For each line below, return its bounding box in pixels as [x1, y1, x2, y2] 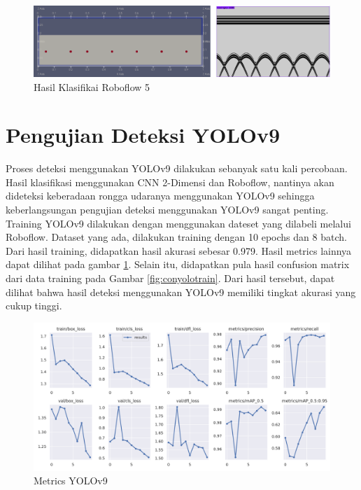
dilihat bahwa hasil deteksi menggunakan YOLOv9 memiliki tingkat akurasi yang [6, 284, 356, 299]
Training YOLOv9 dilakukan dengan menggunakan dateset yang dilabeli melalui [6, 216, 351, 230]
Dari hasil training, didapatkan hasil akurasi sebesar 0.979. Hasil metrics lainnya [6, 243, 352, 258]
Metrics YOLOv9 [34, 473, 108, 488]
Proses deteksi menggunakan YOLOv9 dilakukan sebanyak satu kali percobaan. [6, 161, 348, 176]
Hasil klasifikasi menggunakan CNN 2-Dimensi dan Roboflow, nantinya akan [6, 174, 334, 189]
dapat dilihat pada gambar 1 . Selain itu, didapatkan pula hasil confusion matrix [6, 257, 350, 272]
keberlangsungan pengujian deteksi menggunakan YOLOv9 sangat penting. [6, 202, 329, 217]
